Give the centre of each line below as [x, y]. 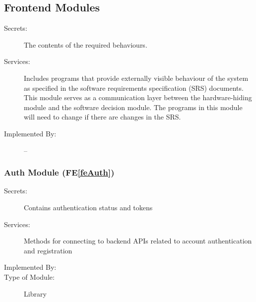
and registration [48, 250]
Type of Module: [29, 276]
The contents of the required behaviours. [86, 44]
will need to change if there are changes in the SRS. [102, 117]
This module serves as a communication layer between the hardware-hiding [138, 97]
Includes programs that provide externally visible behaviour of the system [136, 78]
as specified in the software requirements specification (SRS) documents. [134, 88]
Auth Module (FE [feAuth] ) [59, 172]
